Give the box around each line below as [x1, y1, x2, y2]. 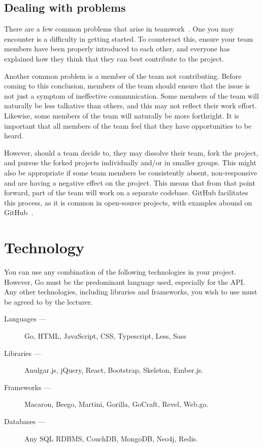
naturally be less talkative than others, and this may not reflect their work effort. [4, 100, 257, 111]
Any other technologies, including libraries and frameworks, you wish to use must [4, 286, 257, 297]
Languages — [4, 313, 46, 324]
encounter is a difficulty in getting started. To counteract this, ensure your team [4, 33, 253, 44]
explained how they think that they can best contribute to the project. [4, 53, 224, 64]
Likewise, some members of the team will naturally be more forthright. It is [4, 110, 239, 121]
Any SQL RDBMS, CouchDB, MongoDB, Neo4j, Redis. [24, 433, 198, 443]
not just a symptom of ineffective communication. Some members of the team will [4, 90, 259, 101]
